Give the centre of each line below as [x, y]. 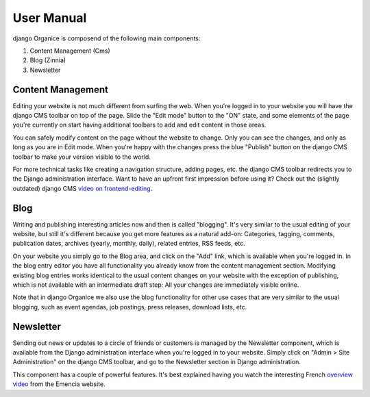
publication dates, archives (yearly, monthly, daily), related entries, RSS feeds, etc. [129, 244]
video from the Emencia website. [59, 384]
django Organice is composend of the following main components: [107, 38]
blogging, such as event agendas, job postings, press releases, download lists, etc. [130, 307]
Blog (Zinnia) [48, 60]
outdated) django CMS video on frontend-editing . [83, 188]
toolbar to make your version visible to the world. [82, 157]
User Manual [50, 18]
